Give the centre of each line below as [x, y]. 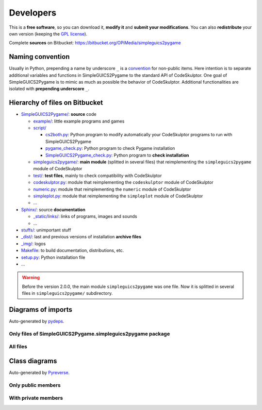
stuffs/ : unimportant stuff [46, 230]
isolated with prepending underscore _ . [49, 89]
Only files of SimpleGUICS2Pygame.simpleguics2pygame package [90, 334]
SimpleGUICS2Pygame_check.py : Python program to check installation [117, 155]
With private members [36, 398]
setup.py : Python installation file [53, 257]
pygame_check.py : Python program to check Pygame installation [110, 148]
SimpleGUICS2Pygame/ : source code [59, 114]
